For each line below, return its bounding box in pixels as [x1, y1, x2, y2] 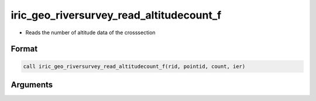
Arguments [11, 80, 53, 89]
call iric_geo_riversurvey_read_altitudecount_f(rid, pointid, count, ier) [23, 63, 246, 70]
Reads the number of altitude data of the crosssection [25, 29, 156, 36]
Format [11, 44, 38, 54]
